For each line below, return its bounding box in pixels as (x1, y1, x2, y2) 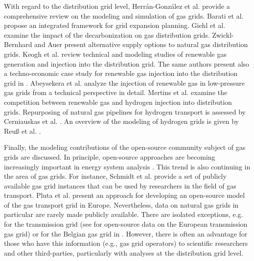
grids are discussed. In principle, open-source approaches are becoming (4, 151, 215, 162)
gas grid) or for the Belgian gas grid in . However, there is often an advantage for (4, 228, 248, 238)
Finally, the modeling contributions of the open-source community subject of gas (4, 142, 246, 152)
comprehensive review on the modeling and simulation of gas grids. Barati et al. (4, 10, 244, 21)
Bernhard (4, 39, 32, 49)
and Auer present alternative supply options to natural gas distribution (34, 39, 248, 49)
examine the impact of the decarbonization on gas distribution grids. (4, 29, 210, 40)
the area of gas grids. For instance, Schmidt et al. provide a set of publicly (4, 171, 227, 181)
